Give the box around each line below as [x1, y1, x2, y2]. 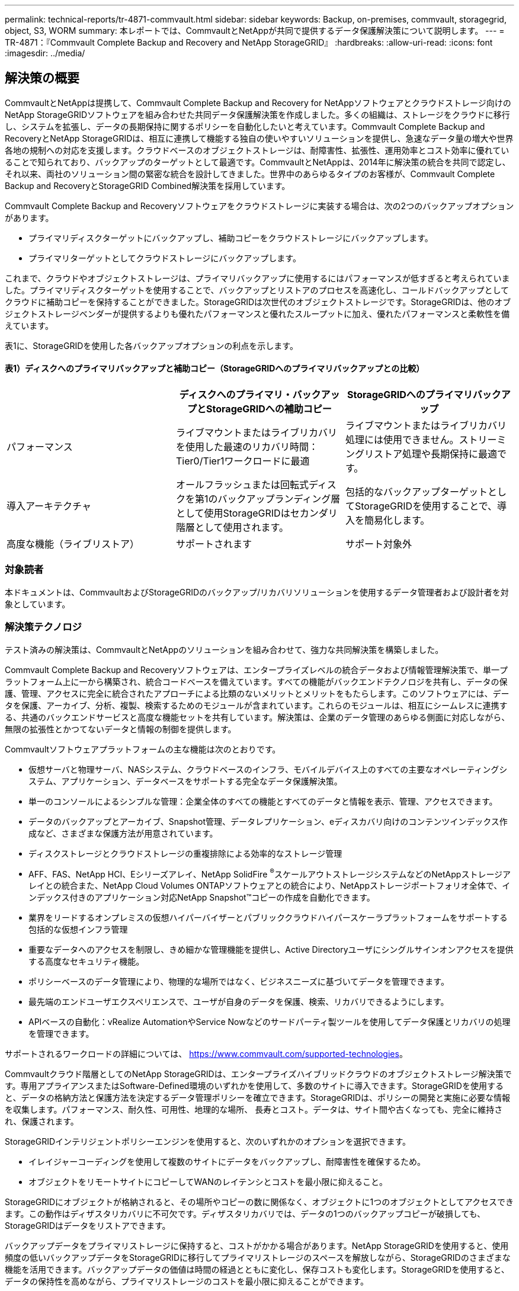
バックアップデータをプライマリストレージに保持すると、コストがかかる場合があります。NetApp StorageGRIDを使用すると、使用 [5, 1241, 509, 1251]
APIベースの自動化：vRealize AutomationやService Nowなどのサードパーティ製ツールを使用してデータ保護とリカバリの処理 [28, 1017, 511, 1027]
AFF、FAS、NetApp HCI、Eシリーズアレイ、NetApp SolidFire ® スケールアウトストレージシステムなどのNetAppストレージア [28, 867, 511, 879]
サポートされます [175, 538, 252, 550]
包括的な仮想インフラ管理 [28, 924, 128, 935]
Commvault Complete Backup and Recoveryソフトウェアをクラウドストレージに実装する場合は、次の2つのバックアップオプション [5, 200, 514, 211]
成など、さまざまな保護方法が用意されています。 [28, 828, 218, 838]
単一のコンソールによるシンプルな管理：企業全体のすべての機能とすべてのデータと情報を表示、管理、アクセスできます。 [28, 796, 498, 806]
